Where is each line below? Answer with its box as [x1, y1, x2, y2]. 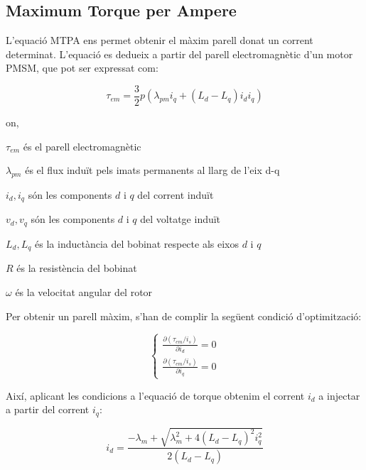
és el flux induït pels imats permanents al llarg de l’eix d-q [25, 163, 280, 177]
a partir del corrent [6, 402, 90, 417]
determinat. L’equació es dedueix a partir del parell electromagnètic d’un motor [6, 46, 353, 61]
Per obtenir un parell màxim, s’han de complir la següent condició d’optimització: [6, 308, 362, 323]
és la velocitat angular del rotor [15, 284, 153, 299]
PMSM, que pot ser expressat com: [6, 60, 158, 75]
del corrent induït [137, 187, 214, 202]
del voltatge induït [140, 212, 221, 226]
